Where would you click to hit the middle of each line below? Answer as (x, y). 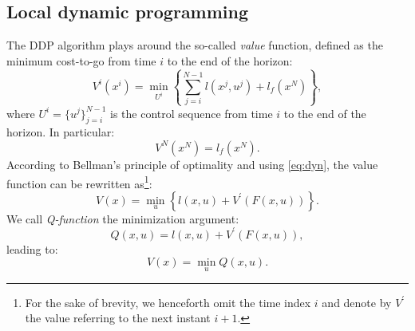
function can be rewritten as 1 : (79, 182)
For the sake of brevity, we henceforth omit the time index (168, 302)
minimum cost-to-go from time (81, 60)
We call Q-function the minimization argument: (123, 218)
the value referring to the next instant (118, 318)
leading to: (32, 248)
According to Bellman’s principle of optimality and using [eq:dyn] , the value (192, 164)
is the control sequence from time (192, 113)
